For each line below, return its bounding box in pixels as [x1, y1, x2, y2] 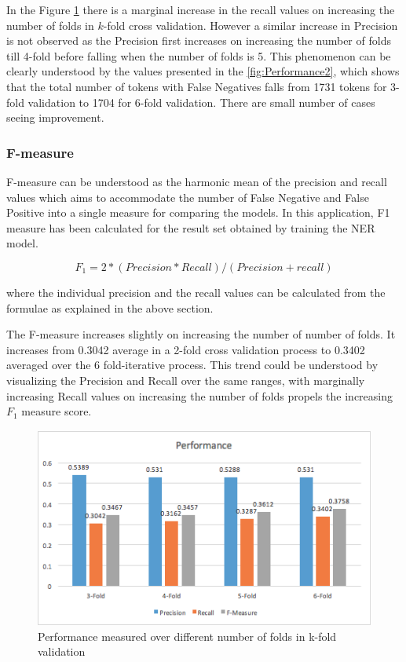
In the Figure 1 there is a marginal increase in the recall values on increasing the [6, 2, 395, 17]
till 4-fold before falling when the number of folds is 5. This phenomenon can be [6, 47, 391, 64]
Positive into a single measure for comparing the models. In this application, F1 [6, 204, 390, 221]
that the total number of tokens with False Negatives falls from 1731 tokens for [6, 78, 387, 94]
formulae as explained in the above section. [6, 299, 214, 316]
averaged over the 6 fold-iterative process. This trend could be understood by [6, 357, 379, 373]
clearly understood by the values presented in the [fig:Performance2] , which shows [6, 63, 400, 79]
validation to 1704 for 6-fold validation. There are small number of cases [27, 93, 375, 110]
